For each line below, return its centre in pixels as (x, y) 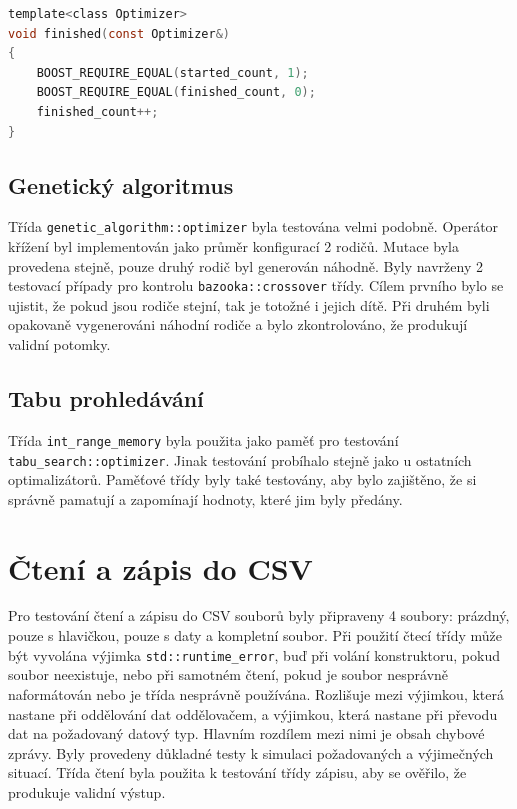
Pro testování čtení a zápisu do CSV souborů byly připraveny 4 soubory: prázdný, (259, 615)
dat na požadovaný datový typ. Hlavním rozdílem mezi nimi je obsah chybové (246, 733)
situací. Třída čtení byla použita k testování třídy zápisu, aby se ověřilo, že (237, 772)
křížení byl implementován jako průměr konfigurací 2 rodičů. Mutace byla (233, 246)
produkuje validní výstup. (87, 791)
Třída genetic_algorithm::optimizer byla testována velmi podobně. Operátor (253, 226)
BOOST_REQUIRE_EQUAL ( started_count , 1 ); (172, 72)
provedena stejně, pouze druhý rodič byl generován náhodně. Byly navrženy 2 (245, 265)
